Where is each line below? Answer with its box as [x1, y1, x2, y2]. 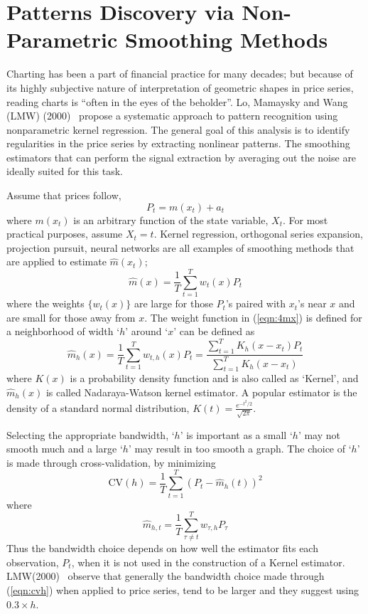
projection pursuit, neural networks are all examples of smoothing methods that [6, 240, 355, 255]
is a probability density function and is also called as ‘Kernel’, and [70, 371, 359, 386]
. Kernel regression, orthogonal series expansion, [153, 226, 363, 241]
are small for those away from [6, 309, 136, 324]
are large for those [134, 296, 213, 311]
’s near [298, 296, 327, 311]
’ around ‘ [125, 324, 168, 339]
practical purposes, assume [6, 226, 123, 241]
